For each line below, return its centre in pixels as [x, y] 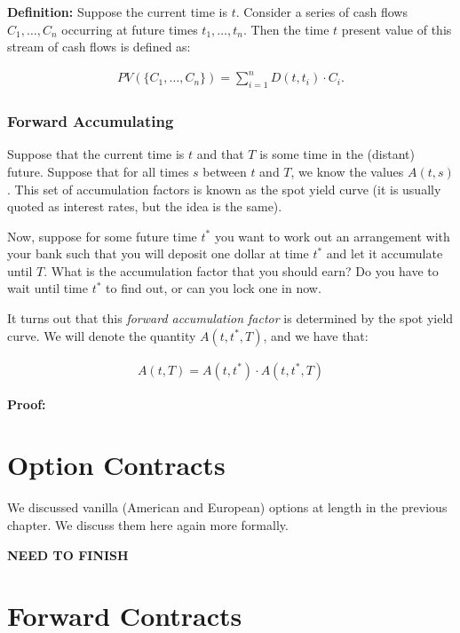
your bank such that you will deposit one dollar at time [158, 253]
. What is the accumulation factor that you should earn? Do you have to [241, 270]
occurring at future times [130, 29]
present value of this [397, 29]
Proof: [27, 404]
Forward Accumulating [91, 121]
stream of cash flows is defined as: [99, 47]
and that [220, 154]
